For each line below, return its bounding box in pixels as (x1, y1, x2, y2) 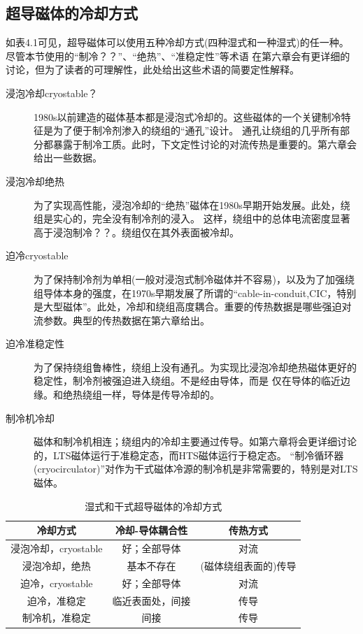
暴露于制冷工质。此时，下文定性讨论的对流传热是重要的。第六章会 (52, 136, 357, 151)
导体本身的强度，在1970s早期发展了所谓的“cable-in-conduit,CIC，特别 (43, 285, 357, 300)
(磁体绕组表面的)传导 (200, 558, 297, 572)
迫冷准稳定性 (6, 336, 64, 351)
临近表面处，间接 (112, 593, 191, 607)
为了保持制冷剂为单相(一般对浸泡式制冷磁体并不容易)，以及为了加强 (34, 271, 345, 286)
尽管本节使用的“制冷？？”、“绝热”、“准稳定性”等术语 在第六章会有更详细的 (6, 48, 350, 63)
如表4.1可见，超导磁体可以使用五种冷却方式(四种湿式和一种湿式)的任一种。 (6, 35, 349, 50)
